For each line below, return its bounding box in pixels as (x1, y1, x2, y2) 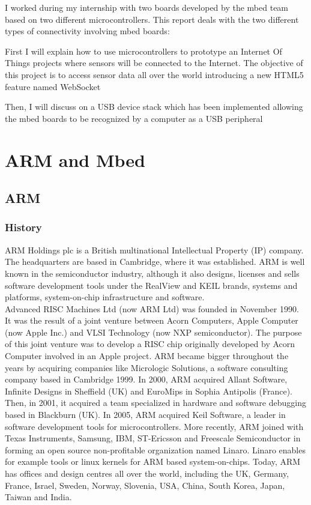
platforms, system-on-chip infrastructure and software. (5, 291, 205, 303)
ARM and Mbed (5, 147, 145, 172)
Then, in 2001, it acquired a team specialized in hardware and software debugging (5, 396, 306, 409)
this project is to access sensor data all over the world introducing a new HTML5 (5, 68, 304, 80)
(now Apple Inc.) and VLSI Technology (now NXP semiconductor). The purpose (5, 325, 302, 338)
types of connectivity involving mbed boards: (5, 25, 170, 37)
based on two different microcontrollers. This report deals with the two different (5, 13, 299, 25)
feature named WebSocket (5, 80, 101, 92)
